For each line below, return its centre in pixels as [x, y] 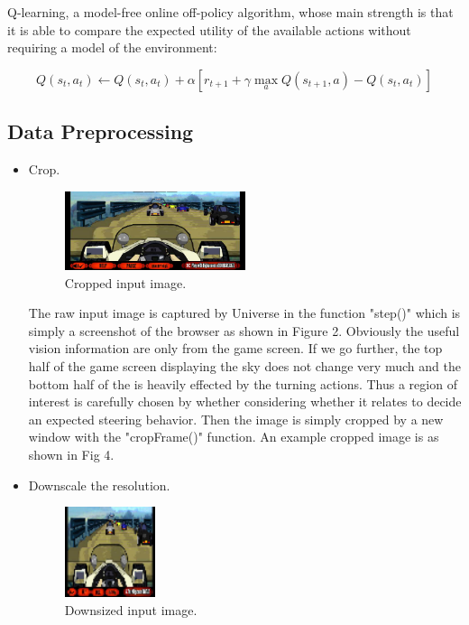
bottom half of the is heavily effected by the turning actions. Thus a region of [243, 383]
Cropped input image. [125, 282]
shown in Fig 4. [71, 455]
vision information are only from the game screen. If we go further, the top [235, 348]
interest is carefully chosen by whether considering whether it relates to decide [245, 401]
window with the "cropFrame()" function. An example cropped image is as [234, 437]
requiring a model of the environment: [112, 47]
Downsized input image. [131, 609]
